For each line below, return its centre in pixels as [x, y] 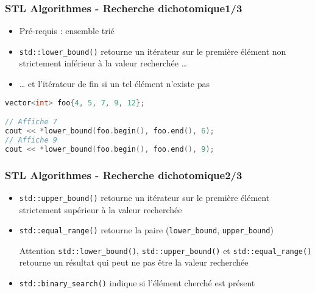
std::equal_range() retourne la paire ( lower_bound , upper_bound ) [146, 230]
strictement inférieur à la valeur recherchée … [103, 63]
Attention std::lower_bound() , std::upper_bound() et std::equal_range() [165, 250]
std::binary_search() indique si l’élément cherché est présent [137, 283]
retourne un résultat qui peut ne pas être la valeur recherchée [134, 262]
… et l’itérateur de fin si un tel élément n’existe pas [115, 84]
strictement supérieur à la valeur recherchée [101, 209]
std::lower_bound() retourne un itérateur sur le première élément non [153, 51]
